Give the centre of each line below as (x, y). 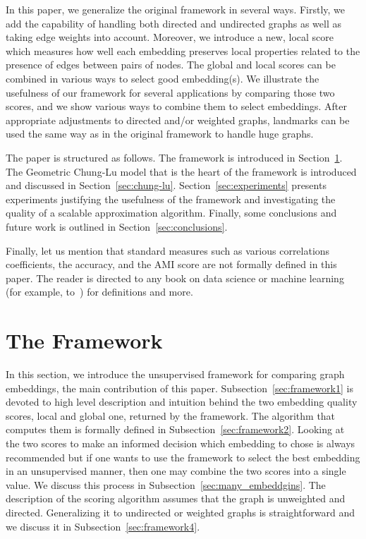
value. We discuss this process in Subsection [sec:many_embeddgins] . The (166, 484)
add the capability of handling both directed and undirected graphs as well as (174, 23)
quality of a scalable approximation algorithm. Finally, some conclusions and (171, 213)
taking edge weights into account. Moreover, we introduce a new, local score (170, 37)
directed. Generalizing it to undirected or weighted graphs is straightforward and (180, 512)
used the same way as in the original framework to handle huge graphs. (160, 134)
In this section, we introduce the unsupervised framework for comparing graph (175, 374)
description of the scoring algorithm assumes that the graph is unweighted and (176, 498)
